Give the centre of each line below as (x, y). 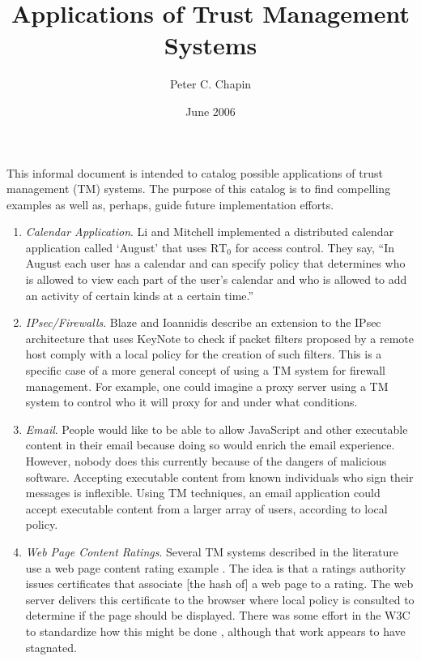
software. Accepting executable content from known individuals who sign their (219, 476)
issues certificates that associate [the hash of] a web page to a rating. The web (219, 584)
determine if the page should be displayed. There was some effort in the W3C (218, 615)
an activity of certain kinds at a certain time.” (140, 295)
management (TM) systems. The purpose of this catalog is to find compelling (199, 189)
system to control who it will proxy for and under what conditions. (191, 402)
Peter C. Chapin (210, 84)
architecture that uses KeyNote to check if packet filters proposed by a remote (219, 338)
